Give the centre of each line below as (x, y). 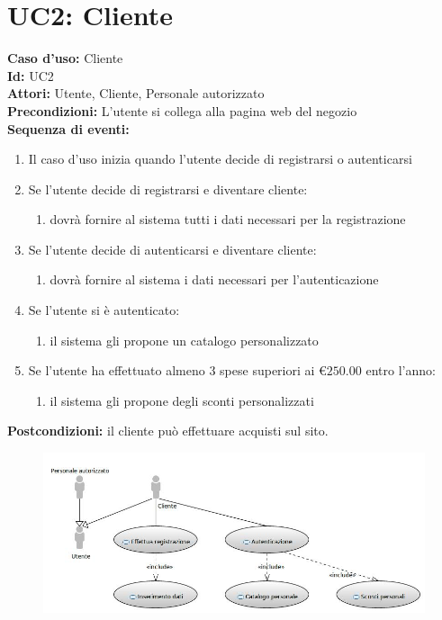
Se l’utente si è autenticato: (104, 310)
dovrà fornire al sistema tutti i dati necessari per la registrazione (228, 219)
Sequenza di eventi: (68, 128)
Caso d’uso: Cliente (65, 58)
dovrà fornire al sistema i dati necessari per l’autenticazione (214, 279)
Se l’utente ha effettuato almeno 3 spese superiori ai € (177, 370)
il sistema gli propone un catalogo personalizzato (184, 340)
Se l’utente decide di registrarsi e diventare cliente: (168, 189)
